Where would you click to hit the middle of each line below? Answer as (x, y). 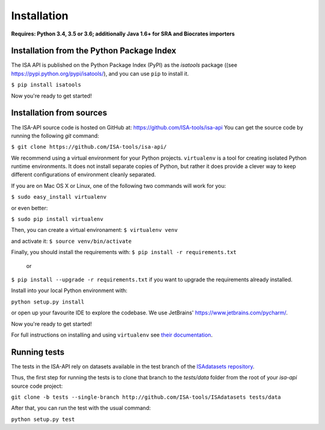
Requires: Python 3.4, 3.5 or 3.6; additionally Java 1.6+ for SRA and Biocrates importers (123, 34)
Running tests (38, 352)
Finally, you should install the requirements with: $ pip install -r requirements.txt (124, 252)
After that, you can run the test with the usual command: (81, 408)
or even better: (29, 208)
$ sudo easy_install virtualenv (59, 197)
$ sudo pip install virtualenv (57, 219)
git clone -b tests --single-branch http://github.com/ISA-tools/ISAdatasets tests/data (146, 397)
